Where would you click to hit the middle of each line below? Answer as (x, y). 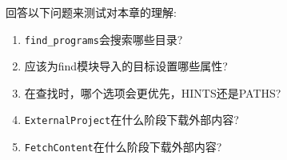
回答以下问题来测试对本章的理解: (91, 12)
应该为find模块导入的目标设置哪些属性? (126, 66)
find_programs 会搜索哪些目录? (104, 39)
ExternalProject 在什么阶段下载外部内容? (132, 120)
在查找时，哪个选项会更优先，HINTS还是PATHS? (153, 92)
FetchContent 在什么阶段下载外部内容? (123, 147)
